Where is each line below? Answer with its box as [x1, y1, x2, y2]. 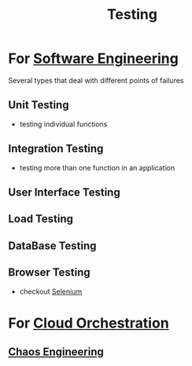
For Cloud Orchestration [8, 314, 169, 331]
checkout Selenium [19, 287, 83, 296]
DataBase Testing [8, 239, 97, 252]
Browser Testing [8, 265, 90, 280]
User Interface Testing [8, 185, 120, 199]
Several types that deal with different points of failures [8, 75, 184, 85]
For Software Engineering [8, 49, 179, 68]
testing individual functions [19, 119, 108, 129]
